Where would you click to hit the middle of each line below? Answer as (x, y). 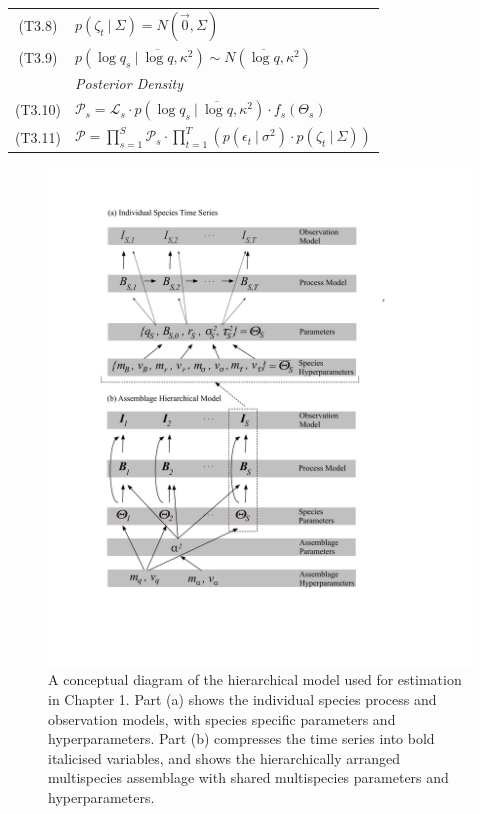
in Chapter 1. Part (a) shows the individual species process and (242, 699)
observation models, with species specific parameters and (222, 718)
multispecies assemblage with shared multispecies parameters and (248, 777)
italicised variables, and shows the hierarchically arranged (224, 757)
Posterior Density (128, 83)
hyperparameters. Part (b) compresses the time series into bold (241, 738)
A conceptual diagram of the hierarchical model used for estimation (255, 679)
